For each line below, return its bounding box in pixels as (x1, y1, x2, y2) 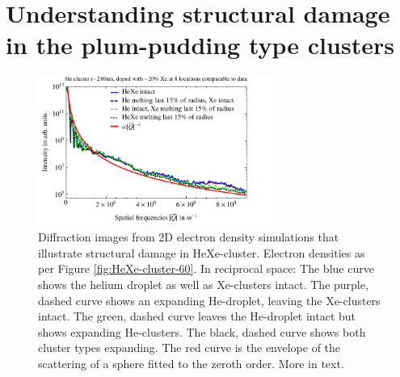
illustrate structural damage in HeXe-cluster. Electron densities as (38, 244, 365, 261)
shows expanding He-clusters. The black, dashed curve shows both (38, 323, 366, 340)
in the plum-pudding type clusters (6, 28, 394, 61)
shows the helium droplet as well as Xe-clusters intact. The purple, (38, 276, 368, 293)
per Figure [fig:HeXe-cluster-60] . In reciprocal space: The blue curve (38, 260, 374, 277)
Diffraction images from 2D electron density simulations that (38, 228, 339, 245)
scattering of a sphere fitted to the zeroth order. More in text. (38, 355, 344, 372)
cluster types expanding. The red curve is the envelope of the (38, 339, 341, 356)
